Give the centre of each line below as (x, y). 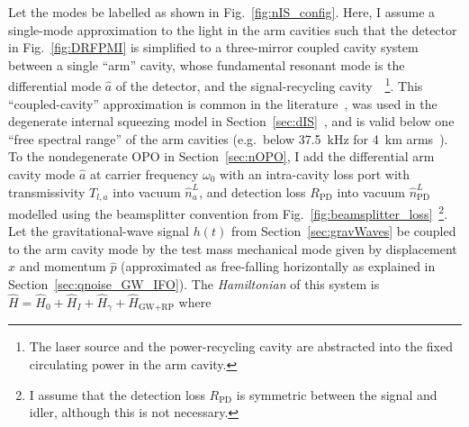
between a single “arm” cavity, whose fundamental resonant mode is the (207, 64)
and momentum (63, 266)
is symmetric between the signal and (337, 394)
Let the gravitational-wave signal (99, 231)
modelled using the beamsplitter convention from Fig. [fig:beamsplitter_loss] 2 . (228, 212)
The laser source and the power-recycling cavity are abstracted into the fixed (241, 346)
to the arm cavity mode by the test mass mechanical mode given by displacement (233, 248)
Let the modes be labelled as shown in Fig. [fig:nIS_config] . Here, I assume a (222, 12)
